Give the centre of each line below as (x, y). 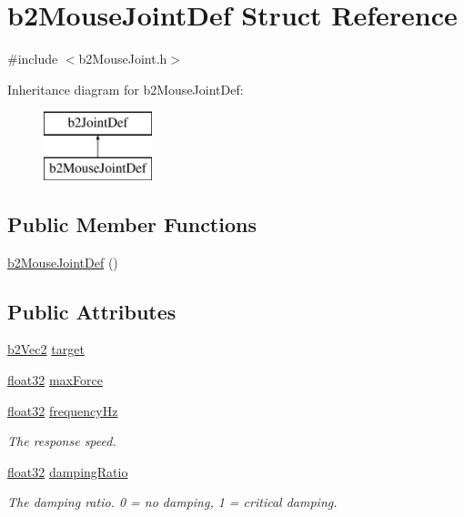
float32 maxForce (55, 380)
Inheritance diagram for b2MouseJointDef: (126, 89)
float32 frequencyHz (63, 410)
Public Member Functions (132, 223)
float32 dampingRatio (68, 471)
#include (33, 59)
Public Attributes (92, 311)
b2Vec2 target (46, 349)
